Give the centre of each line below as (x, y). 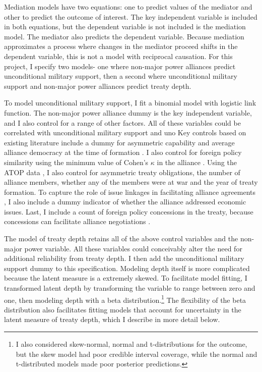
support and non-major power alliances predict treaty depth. (98, 86)
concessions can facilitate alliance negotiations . (77, 221)
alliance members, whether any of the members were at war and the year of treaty (131, 182)
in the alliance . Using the (197, 162)
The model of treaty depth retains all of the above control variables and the (121, 238)
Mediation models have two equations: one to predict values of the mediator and (128, 7)
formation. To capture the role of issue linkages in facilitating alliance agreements (130, 192)
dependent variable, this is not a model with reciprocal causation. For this (118, 56)
